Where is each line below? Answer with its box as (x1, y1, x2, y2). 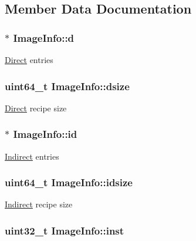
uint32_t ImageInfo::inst (5, 223, 124, 237)
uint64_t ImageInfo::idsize (5, 175, 133, 190)
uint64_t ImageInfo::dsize (5, 78, 130, 93)
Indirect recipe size (5, 198, 73, 210)
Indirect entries (5, 150, 59, 162)
